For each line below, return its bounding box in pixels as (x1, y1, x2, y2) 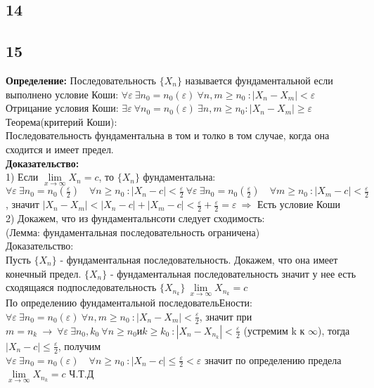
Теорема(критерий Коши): (6, 114, 117, 129)
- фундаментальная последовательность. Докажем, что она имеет (60, 252, 338, 266)
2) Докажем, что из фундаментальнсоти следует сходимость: (6, 211, 265, 226)
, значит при (199, 309, 252, 323)
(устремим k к (243, 323, 305, 337)
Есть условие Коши (257, 197, 340, 212)
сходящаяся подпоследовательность (6, 280, 157, 295)
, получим (58, 338, 101, 353)
